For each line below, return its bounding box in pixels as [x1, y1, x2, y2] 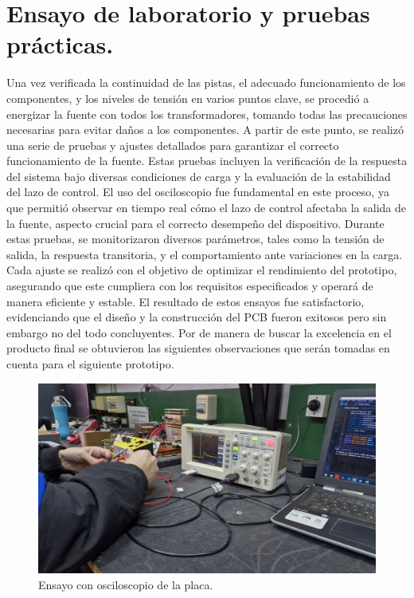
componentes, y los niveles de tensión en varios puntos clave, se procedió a [6, 89, 369, 106]
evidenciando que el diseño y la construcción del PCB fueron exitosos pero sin [6, 309, 387, 325]
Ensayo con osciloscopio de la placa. [38, 576, 213, 592]
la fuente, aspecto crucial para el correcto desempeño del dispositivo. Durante [6, 214, 385, 231]
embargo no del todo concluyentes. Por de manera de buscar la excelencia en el [6, 324, 392, 340]
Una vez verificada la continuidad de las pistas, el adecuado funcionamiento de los [6, 74, 406, 91]
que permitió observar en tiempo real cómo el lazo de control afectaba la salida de [6, 199, 406, 216]
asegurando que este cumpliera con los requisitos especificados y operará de [6, 277, 373, 294]
